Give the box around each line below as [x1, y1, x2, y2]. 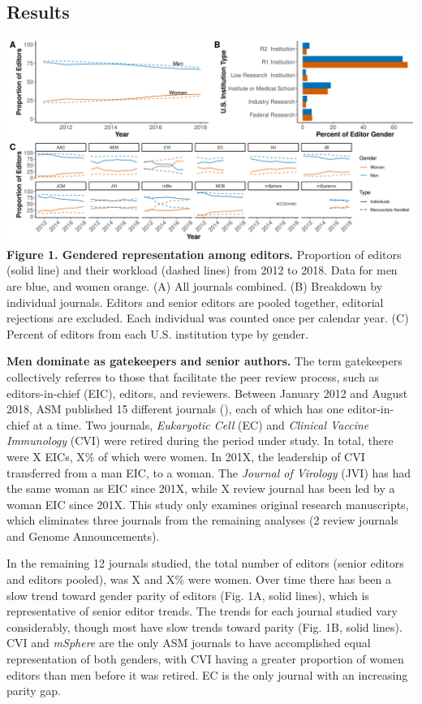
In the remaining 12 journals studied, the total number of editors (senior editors [6, 555, 404, 572]
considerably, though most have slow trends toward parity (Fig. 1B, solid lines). [6, 618, 403, 635]
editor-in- [347, 400, 394, 417]
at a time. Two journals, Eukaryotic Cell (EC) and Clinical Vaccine [32, 416, 369, 433]
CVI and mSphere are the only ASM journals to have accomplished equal [6, 634, 371, 651]
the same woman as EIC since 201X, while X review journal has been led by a [6, 480, 395, 497]
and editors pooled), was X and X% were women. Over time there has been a [6, 571, 391, 588]
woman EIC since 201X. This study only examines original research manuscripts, [6, 495, 409, 512]
